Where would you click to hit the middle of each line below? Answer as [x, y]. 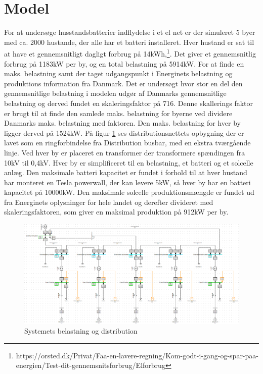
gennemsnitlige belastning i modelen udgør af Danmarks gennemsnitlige [115, 93]
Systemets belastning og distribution [81, 331]
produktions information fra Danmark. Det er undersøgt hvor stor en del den [123, 83]
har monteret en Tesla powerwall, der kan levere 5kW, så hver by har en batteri [127, 182]
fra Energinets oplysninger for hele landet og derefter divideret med [109, 202]
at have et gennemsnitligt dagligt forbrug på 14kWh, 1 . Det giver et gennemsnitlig [130, 53]
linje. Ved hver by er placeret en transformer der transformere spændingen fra [125, 152]
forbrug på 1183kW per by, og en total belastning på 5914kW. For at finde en [124, 63]
